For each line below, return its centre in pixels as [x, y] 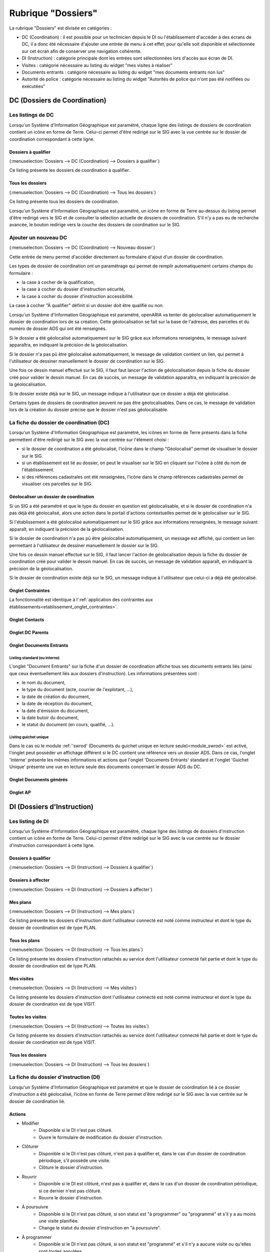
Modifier [30, 1123]
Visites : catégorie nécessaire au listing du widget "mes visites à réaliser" [97, 65]
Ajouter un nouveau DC [38, 238]
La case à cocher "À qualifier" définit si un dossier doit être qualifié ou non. [86, 305]
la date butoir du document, [50, 717]
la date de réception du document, [57, 704]
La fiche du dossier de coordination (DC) [59, 423]
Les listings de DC [31, 115]
